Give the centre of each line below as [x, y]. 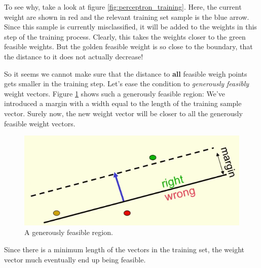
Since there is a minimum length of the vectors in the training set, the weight [124, 249]
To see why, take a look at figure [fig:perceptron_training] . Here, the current [123, 7]
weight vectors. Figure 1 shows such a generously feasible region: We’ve [115, 93]
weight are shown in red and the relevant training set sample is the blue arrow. [127, 16]
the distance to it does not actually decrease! [74, 56]
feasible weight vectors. [40, 123]
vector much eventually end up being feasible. [75, 259]
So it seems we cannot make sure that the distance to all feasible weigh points [126, 73]
